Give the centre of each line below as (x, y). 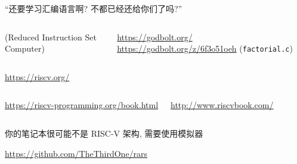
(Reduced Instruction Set (51, 37)
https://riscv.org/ (37, 76)
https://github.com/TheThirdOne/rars (76, 153)
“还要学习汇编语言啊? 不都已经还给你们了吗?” (94, 8)
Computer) (25, 48)
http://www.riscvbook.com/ (222, 105)
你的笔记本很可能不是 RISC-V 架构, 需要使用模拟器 (104, 133)
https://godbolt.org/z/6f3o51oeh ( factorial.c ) (205, 48)
